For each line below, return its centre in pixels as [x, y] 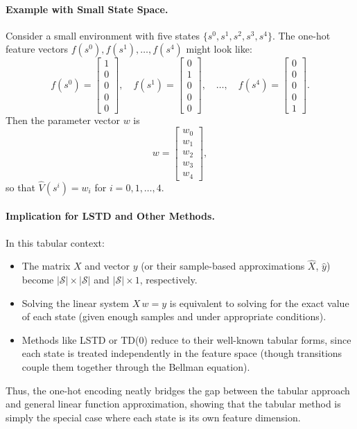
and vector [107, 266]
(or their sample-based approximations [223, 266]
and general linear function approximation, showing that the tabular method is [173, 404]
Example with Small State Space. [87, 9]
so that [20, 187]
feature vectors [37, 49]
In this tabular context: [55, 242]
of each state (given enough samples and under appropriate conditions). [174, 316]
